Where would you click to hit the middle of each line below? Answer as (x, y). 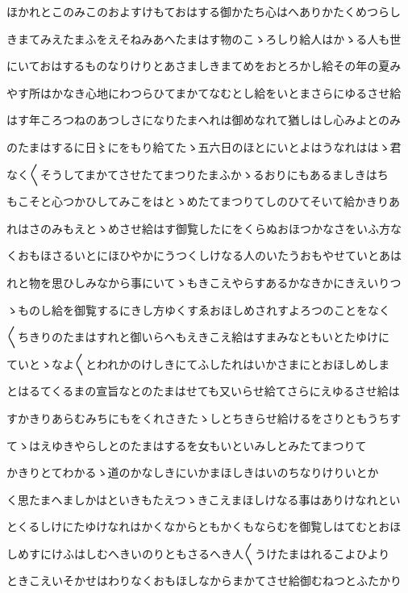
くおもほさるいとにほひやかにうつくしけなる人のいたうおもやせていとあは (204, 255)
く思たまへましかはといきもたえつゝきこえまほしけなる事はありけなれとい (204, 499)
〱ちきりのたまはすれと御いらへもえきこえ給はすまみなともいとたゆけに (198, 337)
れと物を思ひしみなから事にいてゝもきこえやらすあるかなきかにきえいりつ (204, 282)
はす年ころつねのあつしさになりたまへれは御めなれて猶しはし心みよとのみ (204, 120)
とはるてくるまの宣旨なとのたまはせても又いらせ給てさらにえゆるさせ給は (203, 391)
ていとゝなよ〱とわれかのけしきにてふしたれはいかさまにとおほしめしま (198, 363)
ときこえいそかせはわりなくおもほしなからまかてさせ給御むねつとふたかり (204, 580)
